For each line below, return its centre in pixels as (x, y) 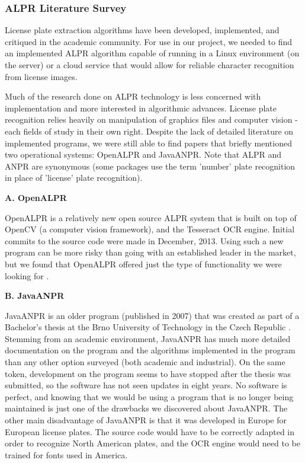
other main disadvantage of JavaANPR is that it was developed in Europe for (146, 420)
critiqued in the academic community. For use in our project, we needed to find (148, 41)
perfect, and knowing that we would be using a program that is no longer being (149, 396)
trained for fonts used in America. (66, 454)
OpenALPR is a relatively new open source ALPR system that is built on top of (151, 217)
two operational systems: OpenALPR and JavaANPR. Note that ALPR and (143, 154)
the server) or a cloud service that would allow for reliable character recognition (150, 65)
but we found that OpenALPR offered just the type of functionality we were (143, 264)
